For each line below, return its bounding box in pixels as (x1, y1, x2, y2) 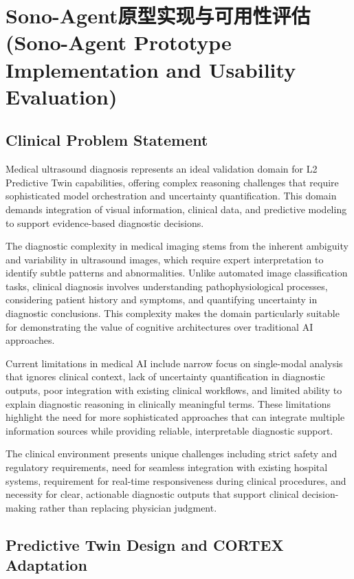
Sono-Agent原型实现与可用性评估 (5, 1, 311, 30)
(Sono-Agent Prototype (5, 28, 232, 56)
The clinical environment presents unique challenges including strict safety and (5, 446, 338, 461)
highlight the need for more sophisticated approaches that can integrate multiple (5, 410, 345, 424)
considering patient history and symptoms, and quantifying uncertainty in (5, 292, 318, 307)
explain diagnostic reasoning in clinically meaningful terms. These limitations (5, 396, 331, 411)
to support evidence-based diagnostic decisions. (5, 215, 204, 230)
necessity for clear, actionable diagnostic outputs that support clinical (5, 487, 299, 501)
